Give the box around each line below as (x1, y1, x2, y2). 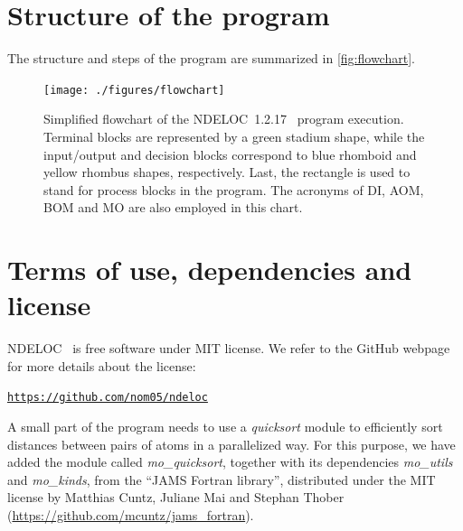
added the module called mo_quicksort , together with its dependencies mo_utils (7, 452, 453, 471)
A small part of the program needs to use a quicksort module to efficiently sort (7, 417, 443, 436)
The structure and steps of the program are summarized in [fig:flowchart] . (7, 49, 415, 68)
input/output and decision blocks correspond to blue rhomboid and (43, 144, 417, 163)
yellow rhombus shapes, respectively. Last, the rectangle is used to (43, 163, 411, 182)
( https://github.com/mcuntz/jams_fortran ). (7, 506, 254, 525)
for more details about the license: (7, 356, 196, 375)
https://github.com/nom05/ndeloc (7, 391, 208, 405)
